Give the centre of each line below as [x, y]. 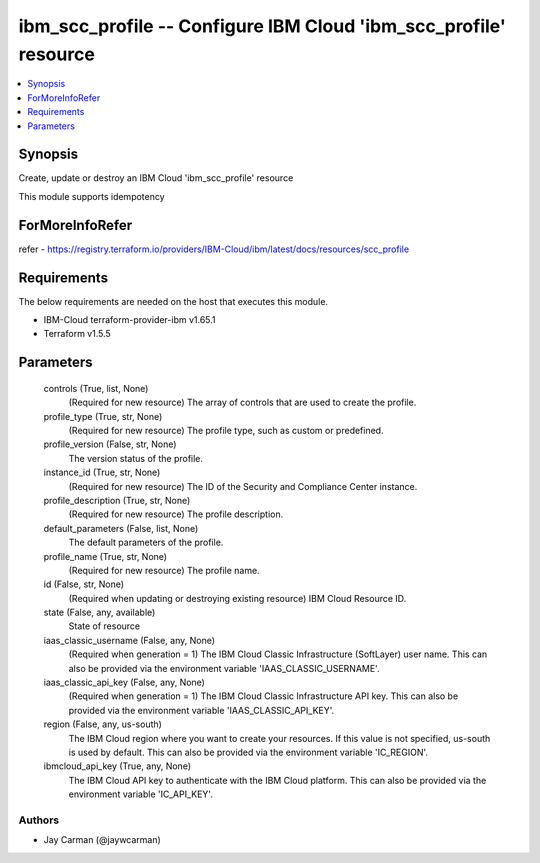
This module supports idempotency [91, 196]
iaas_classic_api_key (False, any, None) [124, 682]
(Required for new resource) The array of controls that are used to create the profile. [242, 402]
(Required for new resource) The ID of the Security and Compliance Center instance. [243, 486]
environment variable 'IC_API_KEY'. [141, 794]
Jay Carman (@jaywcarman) [102, 840]
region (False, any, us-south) [102, 724]
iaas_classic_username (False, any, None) [129, 640]
